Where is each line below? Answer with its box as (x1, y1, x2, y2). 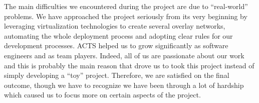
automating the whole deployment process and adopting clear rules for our (4, 30, 233, 41)
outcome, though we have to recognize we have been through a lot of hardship (4, 79, 244, 90)
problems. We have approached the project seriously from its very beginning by (4, 11, 247, 21)
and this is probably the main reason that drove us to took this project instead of (4, 60, 254, 70)
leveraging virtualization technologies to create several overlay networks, (4, 21, 225, 31)
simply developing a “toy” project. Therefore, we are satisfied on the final (4, 70, 229, 80)
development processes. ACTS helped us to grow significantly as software (4, 40, 228, 51)
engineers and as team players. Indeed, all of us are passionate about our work (4, 50, 244, 60)
